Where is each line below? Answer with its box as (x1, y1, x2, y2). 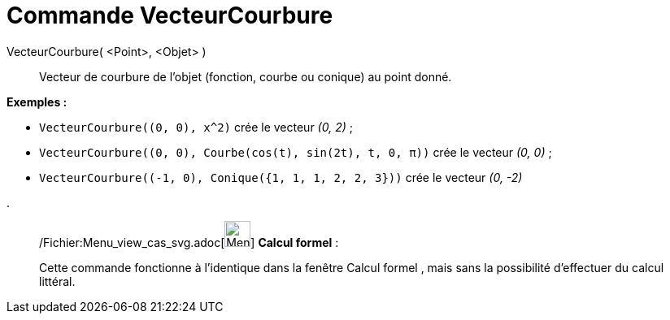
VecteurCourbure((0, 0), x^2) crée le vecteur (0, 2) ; (39, 119, 353, 134)
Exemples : (7, 94, 67, 109)
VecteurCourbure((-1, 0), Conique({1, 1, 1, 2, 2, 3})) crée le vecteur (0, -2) (39, 170, 523, 184)
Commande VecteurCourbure (7, 2, 333, 29)
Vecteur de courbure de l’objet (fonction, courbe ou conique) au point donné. (39, 69, 452, 84)
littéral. (39, 274, 76, 288)
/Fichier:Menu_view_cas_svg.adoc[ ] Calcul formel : (39, 235, 339, 249)
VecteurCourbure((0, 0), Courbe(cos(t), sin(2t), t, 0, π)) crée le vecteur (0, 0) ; (39, 145, 552, 159)
